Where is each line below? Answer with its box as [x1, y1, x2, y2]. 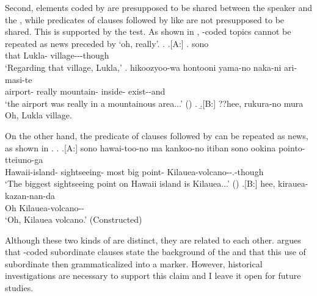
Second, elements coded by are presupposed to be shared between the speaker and [5, 1, 312, 13]
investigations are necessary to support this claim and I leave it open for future [5, 269, 301, 282]
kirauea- [278, 177, 308, 190]
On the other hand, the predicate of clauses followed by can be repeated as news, [5, 129, 308, 142]
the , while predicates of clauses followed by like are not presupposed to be [5, 13, 285, 26]
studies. [5, 281, 34, 294]
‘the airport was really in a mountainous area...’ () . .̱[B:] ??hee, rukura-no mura [5, 96, 304, 109]
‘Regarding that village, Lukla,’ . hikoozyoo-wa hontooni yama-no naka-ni [5, 60, 282, 73]
